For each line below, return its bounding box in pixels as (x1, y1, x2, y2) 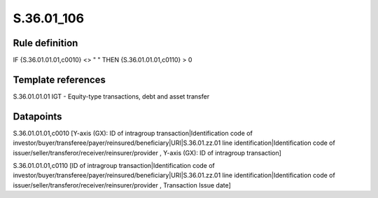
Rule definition (13, 37, 78, 49)
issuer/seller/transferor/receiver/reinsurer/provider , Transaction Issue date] (13, 181, 231, 189)
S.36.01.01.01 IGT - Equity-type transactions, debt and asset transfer (13, 92, 210, 101)
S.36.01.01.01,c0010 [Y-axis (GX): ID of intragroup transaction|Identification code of (13, 129, 253, 137)
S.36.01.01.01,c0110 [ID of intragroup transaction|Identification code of (13, 162, 215, 170)
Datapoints (13, 111, 62, 122)
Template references (13, 73, 106, 85)
